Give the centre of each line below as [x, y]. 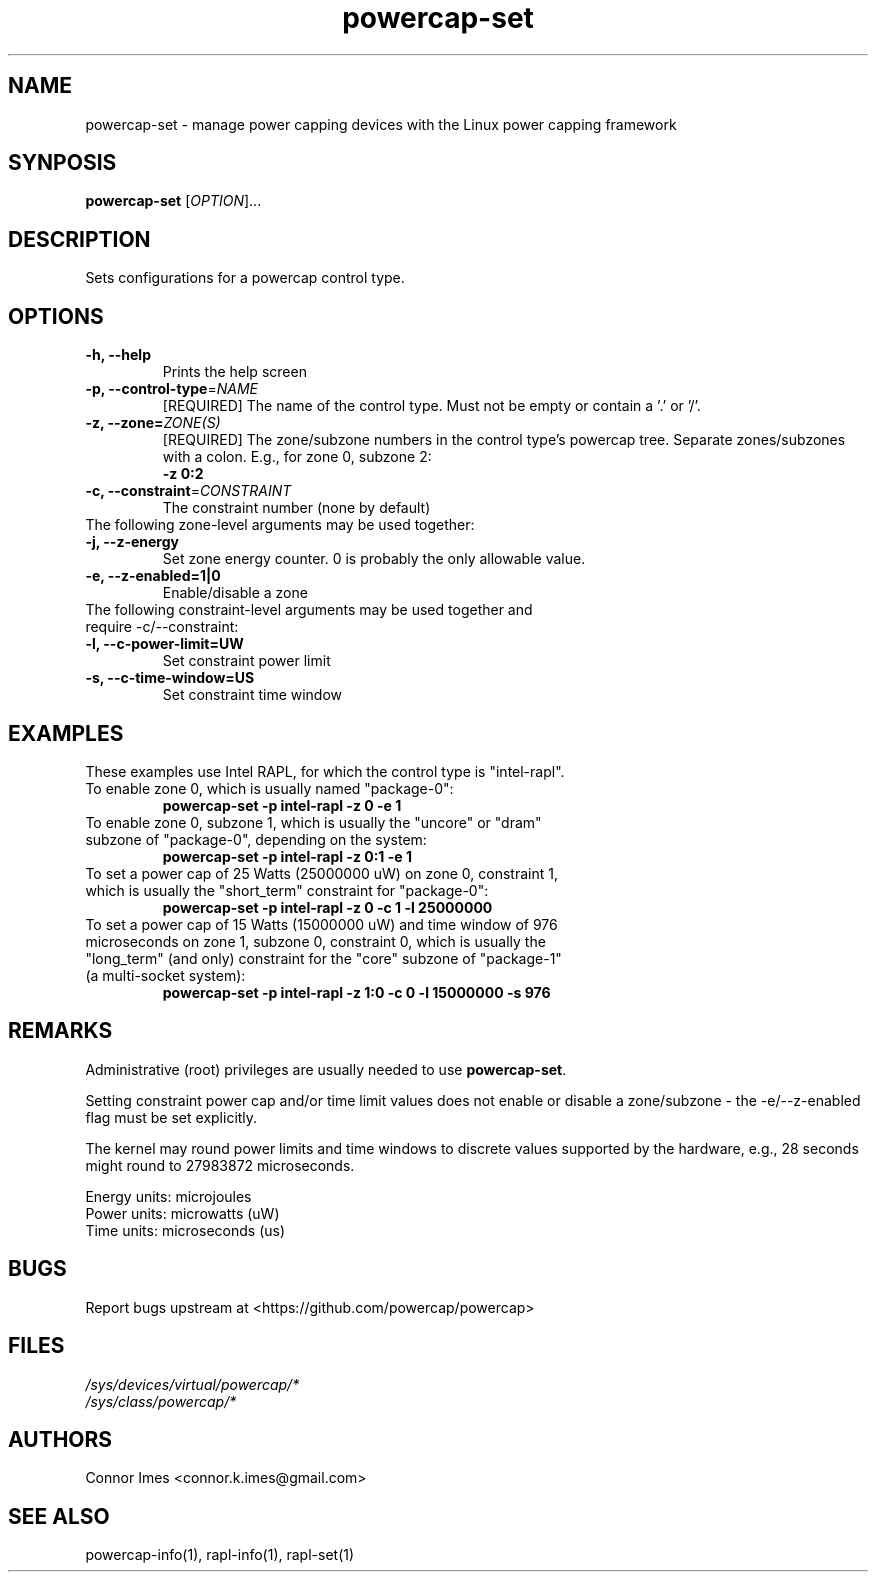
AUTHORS [60, 1439]
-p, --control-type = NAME [171, 389]
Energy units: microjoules [168, 1196]
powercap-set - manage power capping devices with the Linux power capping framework [381, 124]
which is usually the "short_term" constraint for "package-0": [287, 890]
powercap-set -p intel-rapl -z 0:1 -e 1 [287, 856]
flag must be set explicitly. [171, 1117]
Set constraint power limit [246, 661]
